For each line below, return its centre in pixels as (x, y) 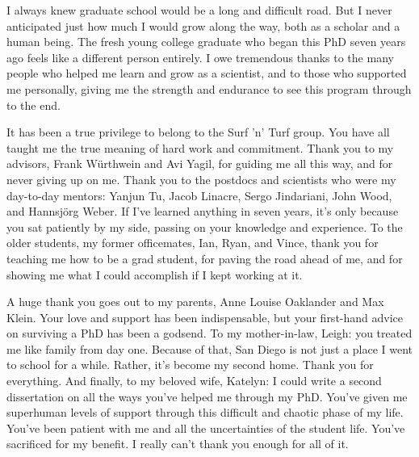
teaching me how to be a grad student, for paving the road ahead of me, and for (205, 258)
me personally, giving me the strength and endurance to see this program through (209, 88)
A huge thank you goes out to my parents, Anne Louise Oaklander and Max (195, 302)
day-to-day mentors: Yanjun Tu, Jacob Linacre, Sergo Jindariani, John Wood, (199, 195)
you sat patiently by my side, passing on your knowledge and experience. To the (205, 226)
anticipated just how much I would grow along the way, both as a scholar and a (203, 25)
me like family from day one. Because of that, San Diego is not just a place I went (210, 348)
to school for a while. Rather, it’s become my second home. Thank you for (190, 365)
